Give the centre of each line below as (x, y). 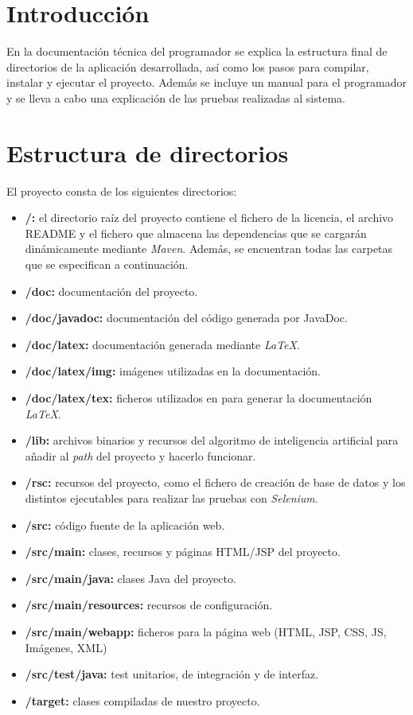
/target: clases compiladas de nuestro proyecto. (142, 700)
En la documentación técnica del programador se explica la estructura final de (197, 51)
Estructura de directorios (148, 152)
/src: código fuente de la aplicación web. (125, 525)
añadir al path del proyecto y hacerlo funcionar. (140, 455)
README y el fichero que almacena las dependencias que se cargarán (196, 233)
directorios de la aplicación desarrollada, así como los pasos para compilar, (188, 66)
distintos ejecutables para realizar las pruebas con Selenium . (171, 497)
